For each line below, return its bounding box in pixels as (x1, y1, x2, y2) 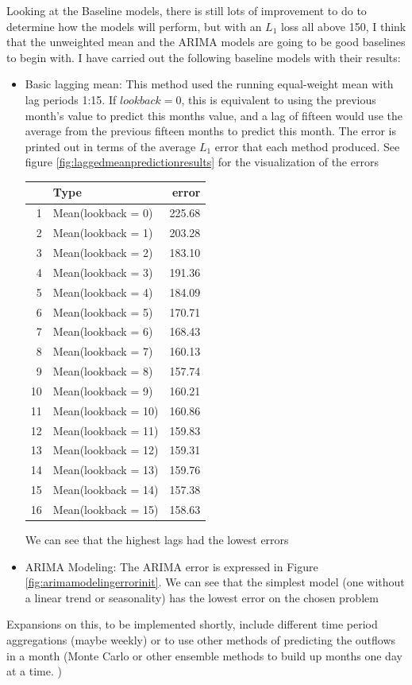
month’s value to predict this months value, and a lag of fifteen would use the (25, 107, 402, 123)
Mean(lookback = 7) (52, 343, 153, 360)
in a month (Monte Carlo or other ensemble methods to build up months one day (6, 647, 402, 664)
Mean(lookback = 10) (52, 402, 159, 418)
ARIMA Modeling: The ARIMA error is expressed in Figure (25, 558, 318, 574)
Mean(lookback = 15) (52, 500, 159, 517)
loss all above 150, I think (280, 18, 406, 34)
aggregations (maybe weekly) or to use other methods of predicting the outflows (6, 632, 396, 648)
